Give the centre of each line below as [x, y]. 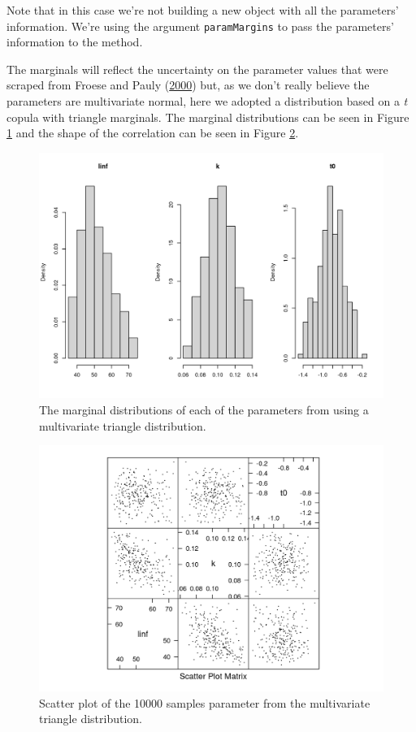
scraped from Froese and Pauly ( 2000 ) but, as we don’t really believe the [188, 85]
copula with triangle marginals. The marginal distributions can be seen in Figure [208, 117]
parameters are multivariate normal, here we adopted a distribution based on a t [207, 101]
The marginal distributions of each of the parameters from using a [204, 410]
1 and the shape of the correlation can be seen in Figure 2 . [153, 133]
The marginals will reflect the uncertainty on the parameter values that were [197, 69]
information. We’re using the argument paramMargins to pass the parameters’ [200, 26]
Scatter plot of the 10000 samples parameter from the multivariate [205, 702]
